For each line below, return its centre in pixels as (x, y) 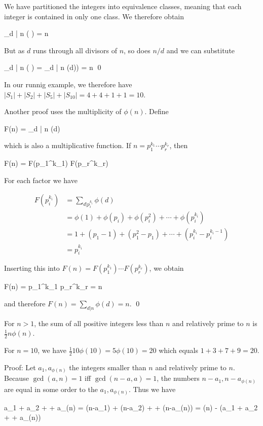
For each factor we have (41, 180)
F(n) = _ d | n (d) (32, 128)
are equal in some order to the (51, 389)
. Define (157, 111)
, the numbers (178, 378)
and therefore (25, 303)
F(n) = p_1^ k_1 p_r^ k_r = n (53, 286)
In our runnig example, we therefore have (68, 84)
